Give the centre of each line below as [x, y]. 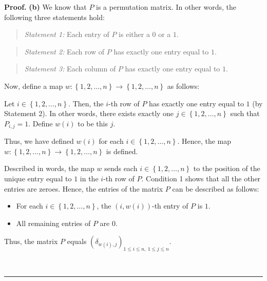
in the [89, 178]
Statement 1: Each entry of [67, 34]
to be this [93, 123]
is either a [134, 34]
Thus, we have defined [39, 141]
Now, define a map [34, 86]
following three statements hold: [54, 17]
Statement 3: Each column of [70, 69]
